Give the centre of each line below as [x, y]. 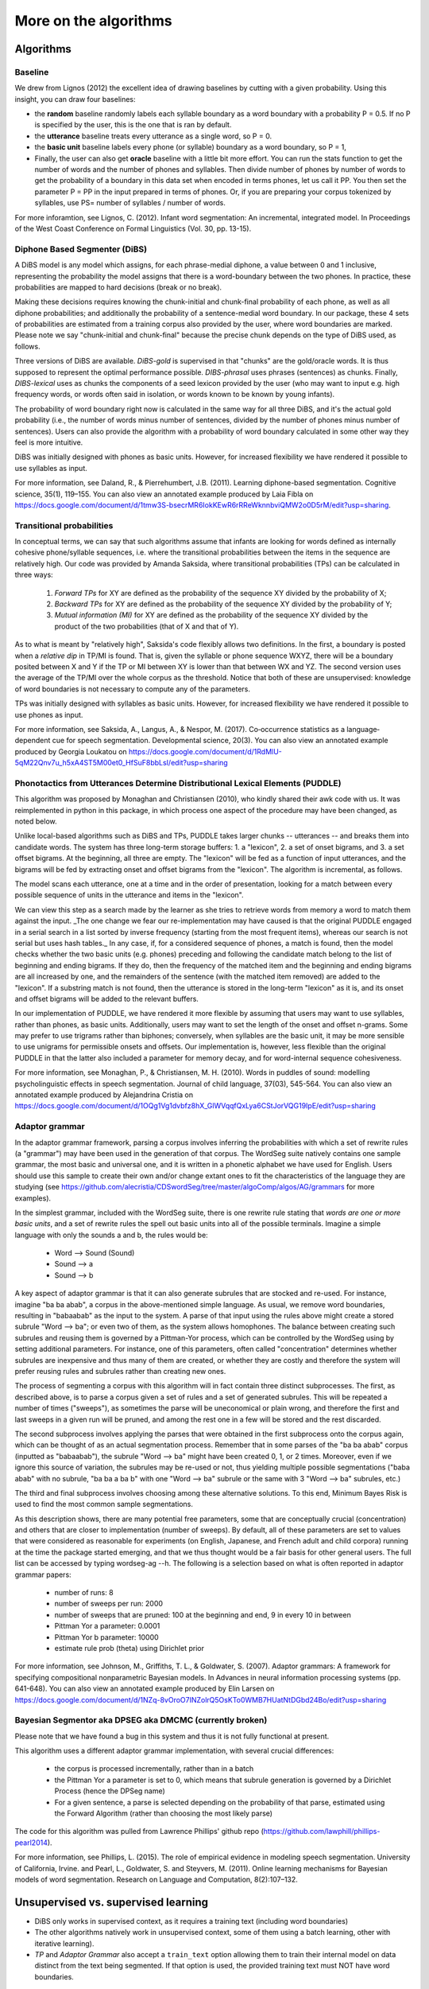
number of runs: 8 [84, 1593]
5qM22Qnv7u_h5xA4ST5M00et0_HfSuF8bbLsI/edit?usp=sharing [121, 763]
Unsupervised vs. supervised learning [112, 1902]
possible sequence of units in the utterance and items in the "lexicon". [129, 895]
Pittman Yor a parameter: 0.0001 [107, 1626]
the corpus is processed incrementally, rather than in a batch [154, 1769]
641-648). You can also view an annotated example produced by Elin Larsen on [145, 1689]
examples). [33, 1198]
